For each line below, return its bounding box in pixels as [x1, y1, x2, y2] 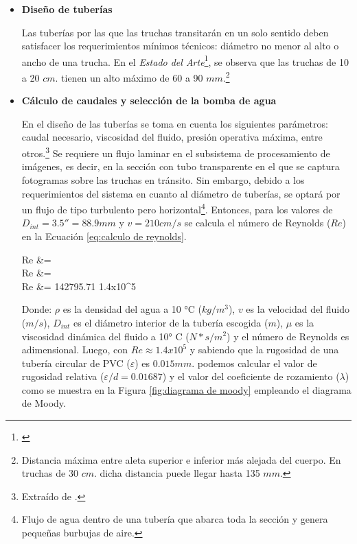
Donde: [21, 302, 52, 316]
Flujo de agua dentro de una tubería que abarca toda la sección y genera [21, 512, 328, 526]
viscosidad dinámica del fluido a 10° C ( [21, 329, 189, 343]
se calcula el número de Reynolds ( [184, 215, 331, 230]
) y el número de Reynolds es [227, 329, 349, 343]
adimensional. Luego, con [21, 342, 128, 357]
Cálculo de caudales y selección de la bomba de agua [21, 93, 277, 108]
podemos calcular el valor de [197, 355, 317, 370]
